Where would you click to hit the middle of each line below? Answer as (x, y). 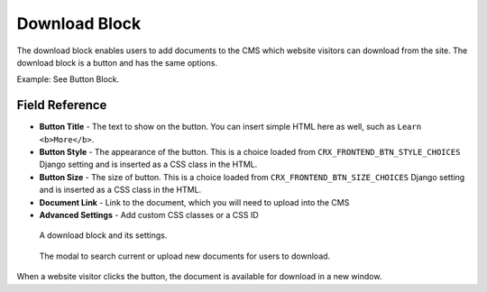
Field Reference (62, 105)
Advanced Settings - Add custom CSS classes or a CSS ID (149, 214)
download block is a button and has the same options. (117, 62)
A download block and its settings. (103, 235)
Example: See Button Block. (68, 79)
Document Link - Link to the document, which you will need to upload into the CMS (194, 202)
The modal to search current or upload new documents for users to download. (185, 256)
